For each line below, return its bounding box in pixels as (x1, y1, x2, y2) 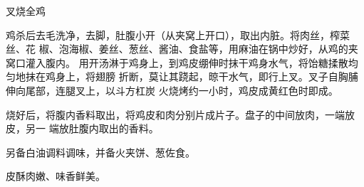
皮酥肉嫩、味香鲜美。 (6, 169, 105, 183)
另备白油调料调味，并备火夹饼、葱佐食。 (6, 144, 195, 159)
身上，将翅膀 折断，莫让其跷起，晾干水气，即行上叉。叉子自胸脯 (55, 69, 358, 84)
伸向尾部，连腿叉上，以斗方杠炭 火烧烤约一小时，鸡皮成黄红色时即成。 (6, 82, 338, 97)
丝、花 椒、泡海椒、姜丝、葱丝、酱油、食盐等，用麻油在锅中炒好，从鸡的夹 (6, 41, 358, 56)
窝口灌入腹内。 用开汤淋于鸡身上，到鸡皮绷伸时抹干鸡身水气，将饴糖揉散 (6, 55, 348, 70)
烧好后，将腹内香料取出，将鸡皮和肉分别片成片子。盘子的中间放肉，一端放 (6, 107, 355, 122)
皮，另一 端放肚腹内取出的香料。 (6, 121, 159, 136)
